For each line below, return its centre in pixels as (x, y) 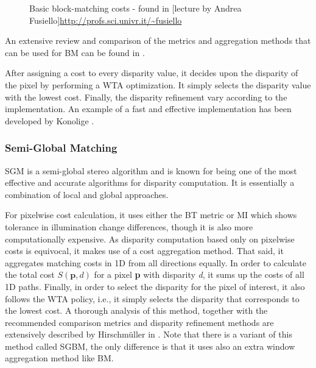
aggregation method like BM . (59, 358)
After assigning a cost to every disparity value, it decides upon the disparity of (152, 73)
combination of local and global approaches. (87, 194)
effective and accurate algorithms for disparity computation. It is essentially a (150, 182)
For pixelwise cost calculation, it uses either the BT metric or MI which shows (151, 215)
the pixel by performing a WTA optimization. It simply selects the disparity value (158, 84)
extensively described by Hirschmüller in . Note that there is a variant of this (149, 334)
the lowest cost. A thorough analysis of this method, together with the (136, 310)
